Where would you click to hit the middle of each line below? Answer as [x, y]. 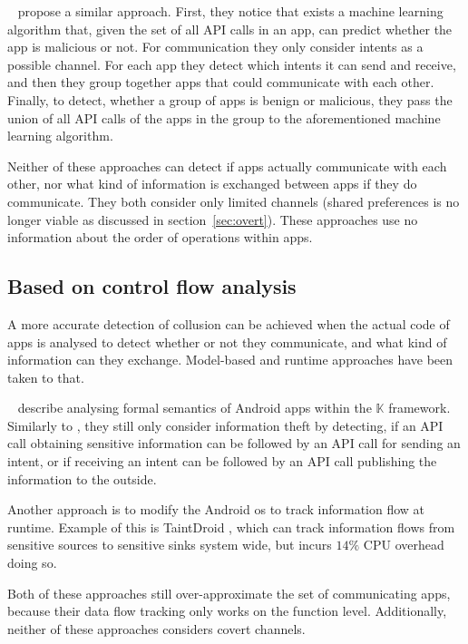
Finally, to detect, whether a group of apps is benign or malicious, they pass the [230, 99]
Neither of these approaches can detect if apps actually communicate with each [227, 166]
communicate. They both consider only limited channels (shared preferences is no [234, 201]
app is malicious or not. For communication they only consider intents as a [215, 47]
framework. [419, 408]
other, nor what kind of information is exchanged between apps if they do [212, 184]
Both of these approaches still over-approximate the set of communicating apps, [229, 593]
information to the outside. [82, 478]
